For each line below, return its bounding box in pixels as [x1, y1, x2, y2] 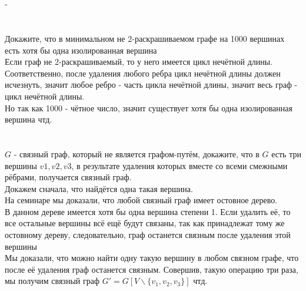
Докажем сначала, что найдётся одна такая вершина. [5, 182, 193, 194]
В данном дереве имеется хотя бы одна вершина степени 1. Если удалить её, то [5, 205, 291, 217]
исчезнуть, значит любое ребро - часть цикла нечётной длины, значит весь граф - [5, 78, 298, 91]
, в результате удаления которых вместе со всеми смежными [71, 159, 288, 171]
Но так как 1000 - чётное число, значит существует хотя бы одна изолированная [5, 101, 292, 114]
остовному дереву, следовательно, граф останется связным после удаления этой [5, 229, 291, 241]
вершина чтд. [5, 113, 52, 125]
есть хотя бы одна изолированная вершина [5, 44, 157, 56]
